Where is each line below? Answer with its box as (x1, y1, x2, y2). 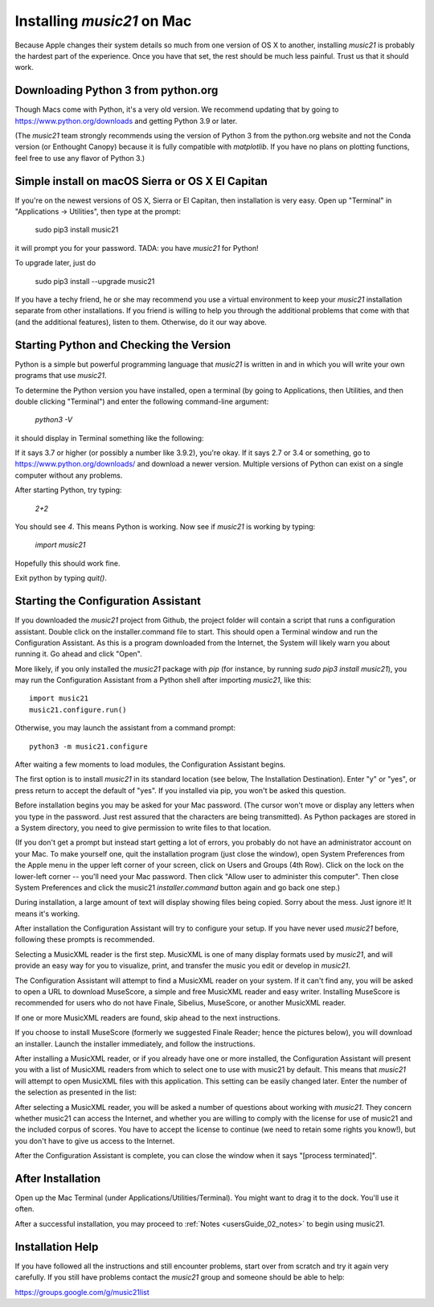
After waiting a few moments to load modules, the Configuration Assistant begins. (14, 760, 286, 770)
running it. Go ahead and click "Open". (14, 649, 142, 659)
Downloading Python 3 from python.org (14, 84, 219, 97)
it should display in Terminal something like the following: (14, 433, 204, 442)
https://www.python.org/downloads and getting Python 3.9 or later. (14, 116, 238, 125)
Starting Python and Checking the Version (14, 338, 231, 351)
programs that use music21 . (14, 371, 107, 380)
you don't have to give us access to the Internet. (14, 1136, 175, 1145)
